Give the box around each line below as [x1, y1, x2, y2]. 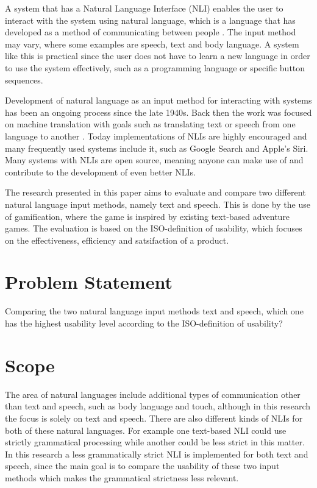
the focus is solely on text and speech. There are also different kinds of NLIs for [5, 411, 303, 424]
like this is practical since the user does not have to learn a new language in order [5, 49, 310, 62]
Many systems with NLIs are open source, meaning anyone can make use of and [5, 154, 304, 166]
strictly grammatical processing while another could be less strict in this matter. [5, 436, 305, 448]
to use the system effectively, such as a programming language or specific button [5, 61, 305, 74]
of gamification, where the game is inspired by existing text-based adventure [5, 210, 290, 222]
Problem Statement [5, 269, 173, 294]
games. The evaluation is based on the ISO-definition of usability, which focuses [5, 222, 302, 235]
